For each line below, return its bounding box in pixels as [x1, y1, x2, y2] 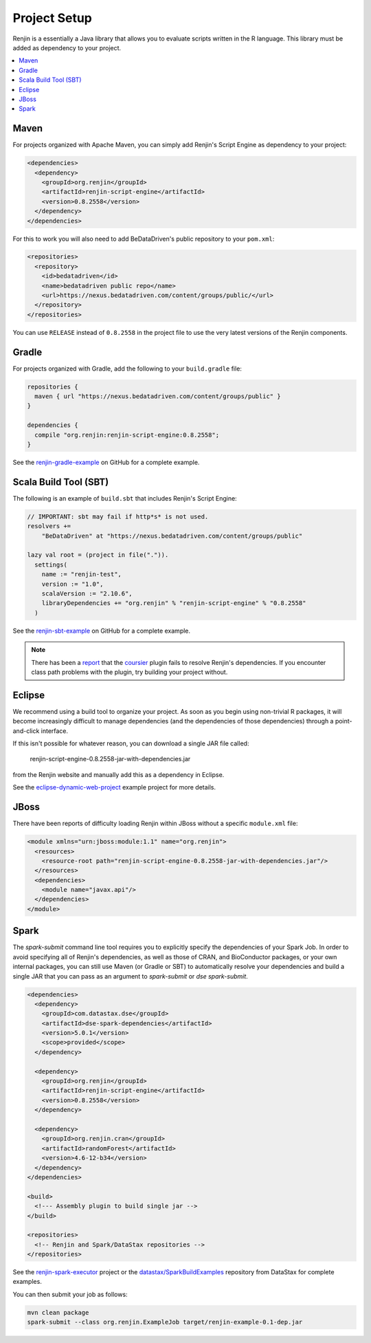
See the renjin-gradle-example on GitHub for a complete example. [12, 458, 200, 467]
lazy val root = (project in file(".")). [27, 551, 169, 559]
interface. [41, 726, 69, 735]
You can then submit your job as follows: [12, 1290, 128, 1298]
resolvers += [27, 523, 71, 530]
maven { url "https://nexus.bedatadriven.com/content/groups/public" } [34, 393, 281, 400]
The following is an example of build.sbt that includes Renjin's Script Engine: [12, 494, 237, 502]
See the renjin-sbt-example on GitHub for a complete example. [12, 626, 191, 635]
